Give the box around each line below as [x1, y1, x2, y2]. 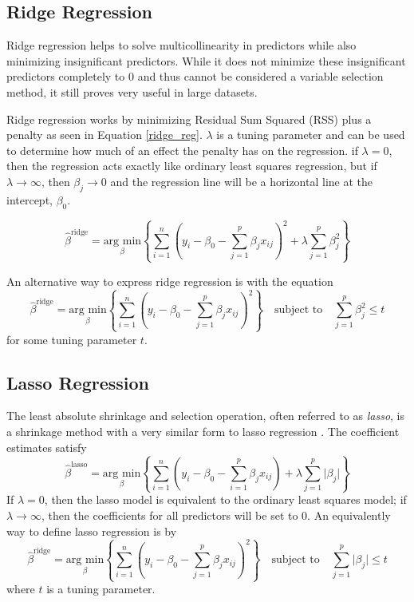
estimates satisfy [6, 438, 87, 455]
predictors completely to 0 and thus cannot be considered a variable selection [6, 68, 384, 85]
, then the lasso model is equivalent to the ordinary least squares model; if [44, 491, 407, 508]
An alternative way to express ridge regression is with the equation [6, 272, 333, 289]
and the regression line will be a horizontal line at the [110, 172, 373, 189]
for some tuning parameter [6, 331, 137, 347]
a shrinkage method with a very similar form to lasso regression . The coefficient [6, 422, 400, 439]
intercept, [6, 191, 53, 208]
